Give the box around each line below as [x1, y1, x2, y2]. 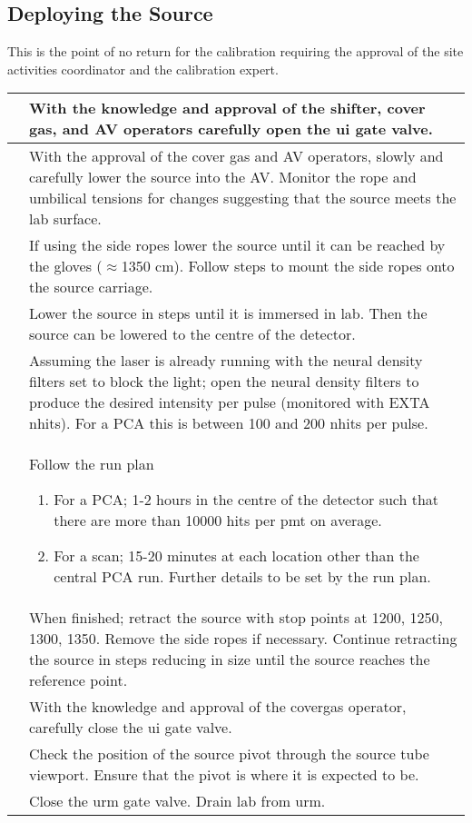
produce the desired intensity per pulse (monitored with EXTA [29, 392, 430, 413]
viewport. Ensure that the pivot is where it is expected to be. [29, 764, 419, 786]
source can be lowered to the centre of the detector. [29, 323, 356, 345]
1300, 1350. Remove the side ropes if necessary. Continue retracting [29, 628, 457, 649]
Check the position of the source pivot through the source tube [29, 743, 429, 765]
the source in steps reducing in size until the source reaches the [29, 649, 430, 670]
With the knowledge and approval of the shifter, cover [29, 97, 426, 119]
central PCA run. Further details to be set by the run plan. [54, 566, 431, 588]
